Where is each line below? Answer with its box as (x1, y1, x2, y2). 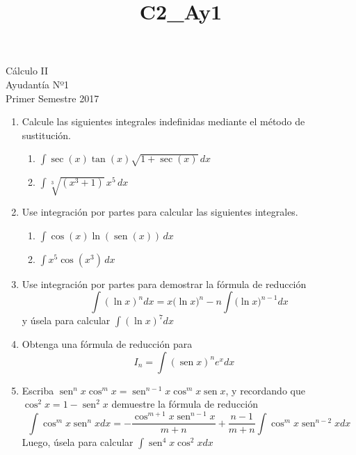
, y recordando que (225, 383, 305, 397)
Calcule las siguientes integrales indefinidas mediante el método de (22, 114, 305, 129)
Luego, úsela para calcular (22, 434, 133, 449)
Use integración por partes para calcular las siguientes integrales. (22, 205, 298, 219)
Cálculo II (6, 63, 49, 78)
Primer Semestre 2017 (6, 90, 99, 105)
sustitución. (22, 127, 71, 142)
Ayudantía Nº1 (6, 77, 70, 91)
